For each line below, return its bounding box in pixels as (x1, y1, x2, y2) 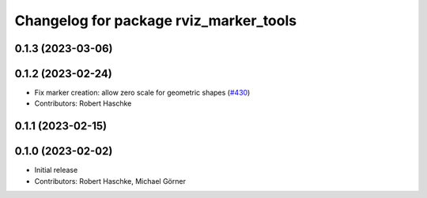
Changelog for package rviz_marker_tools (14, 12, 297, 29)
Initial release (34, 166, 78, 175)
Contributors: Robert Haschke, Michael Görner (34, 176, 186, 185)
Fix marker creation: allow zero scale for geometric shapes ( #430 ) (34, 88, 251, 98)
